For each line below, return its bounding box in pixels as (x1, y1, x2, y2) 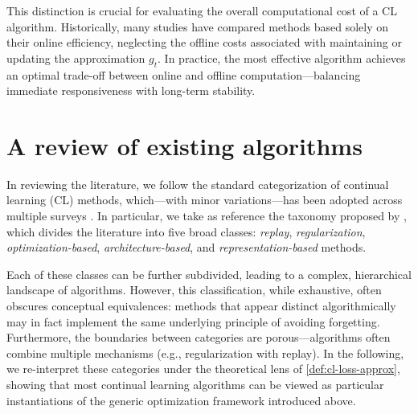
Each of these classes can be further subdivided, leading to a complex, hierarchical (6, 265, 412, 282)
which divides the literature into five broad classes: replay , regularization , (6, 223, 366, 240)
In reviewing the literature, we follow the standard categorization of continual (6, 175, 389, 192)
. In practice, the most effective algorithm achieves (158, 49, 406, 66)
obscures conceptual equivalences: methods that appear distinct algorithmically (6, 297, 396, 314)
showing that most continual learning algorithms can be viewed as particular (6, 376, 384, 393)
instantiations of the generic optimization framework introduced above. (6, 391, 356, 408)
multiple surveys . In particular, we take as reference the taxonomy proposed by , (6, 207, 407, 224)
